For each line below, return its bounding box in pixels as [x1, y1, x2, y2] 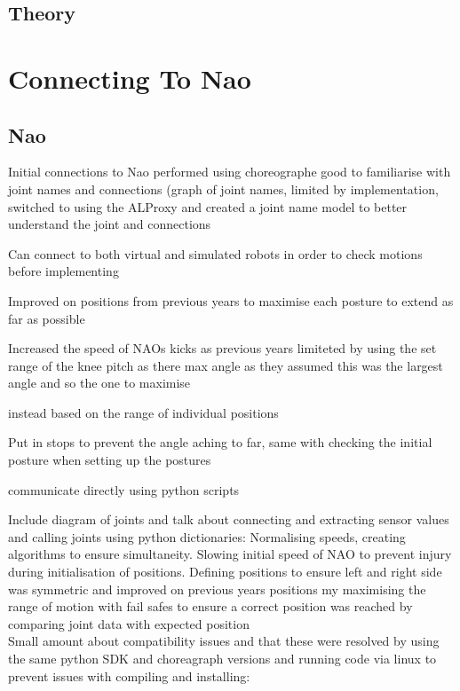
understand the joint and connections [8, 215, 211, 233]
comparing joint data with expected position [8, 614, 250, 632]
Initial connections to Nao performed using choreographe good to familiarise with [8, 162, 451, 181]
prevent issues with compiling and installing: [8, 666, 250, 685]
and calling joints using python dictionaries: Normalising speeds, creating [8, 527, 406, 546]
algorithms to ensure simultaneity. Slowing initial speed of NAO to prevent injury [8, 545, 452, 563]
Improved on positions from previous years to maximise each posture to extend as [8, 291, 454, 310]
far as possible [8, 309, 85, 327]
